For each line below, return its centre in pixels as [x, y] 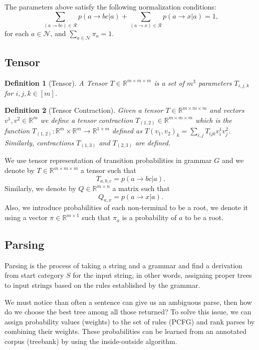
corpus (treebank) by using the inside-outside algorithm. [91, 341]
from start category [34, 275]
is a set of [169, 82]
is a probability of [149, 217]
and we [233, 160]
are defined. [153, 142]
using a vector [26, 217]
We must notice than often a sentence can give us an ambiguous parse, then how [128, 302]
